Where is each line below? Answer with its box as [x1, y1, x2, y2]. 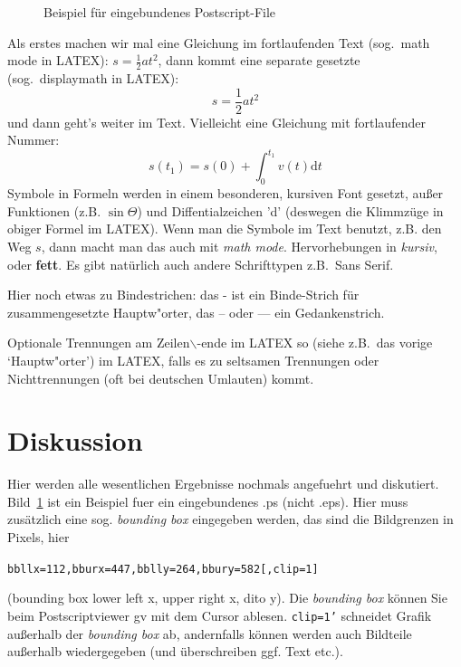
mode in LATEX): [7, 51, 109, 70]
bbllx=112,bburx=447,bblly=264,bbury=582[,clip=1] [7, 562, 319, 576]
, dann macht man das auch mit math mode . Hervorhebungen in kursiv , [41, 236, 437, 255]
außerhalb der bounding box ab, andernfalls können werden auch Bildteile [7, 624, 412, 643]
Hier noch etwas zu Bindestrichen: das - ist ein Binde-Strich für [7, 285, 360, 304]
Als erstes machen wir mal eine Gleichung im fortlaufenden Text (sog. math [7, 33, 430, 52]
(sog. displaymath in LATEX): [7, 69, 179, 88]
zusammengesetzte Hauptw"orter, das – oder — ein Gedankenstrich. [7, 302, 385, 321]
